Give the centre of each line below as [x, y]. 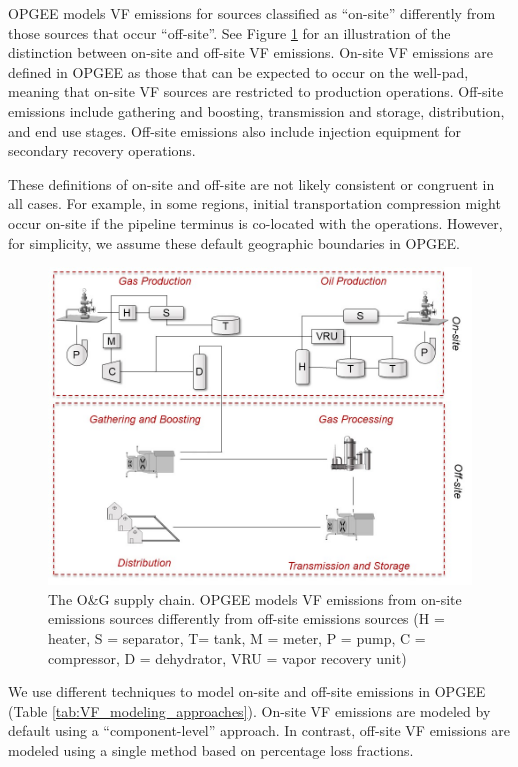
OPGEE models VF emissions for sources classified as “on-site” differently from [252, 13]
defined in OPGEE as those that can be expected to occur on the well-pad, [238, 71]
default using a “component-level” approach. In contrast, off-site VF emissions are [259, 730]
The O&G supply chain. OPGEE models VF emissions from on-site [255, 598]
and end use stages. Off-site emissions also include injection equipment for [234, 130]
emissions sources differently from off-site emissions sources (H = [246, 618]
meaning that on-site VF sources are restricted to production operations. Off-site [256, 91]
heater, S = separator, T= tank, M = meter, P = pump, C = [237, 637]
